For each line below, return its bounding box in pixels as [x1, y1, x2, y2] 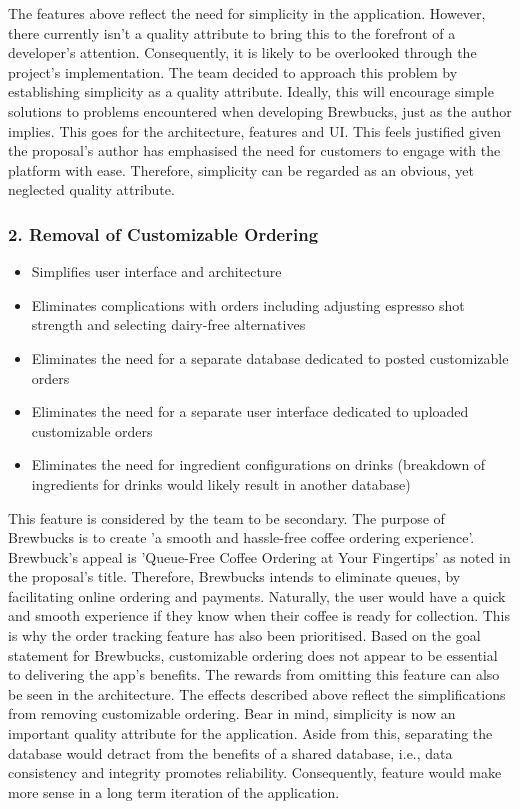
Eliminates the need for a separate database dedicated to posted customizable [31, 347, 509, 368]
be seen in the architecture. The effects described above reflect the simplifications [8, 683, 506, 704]
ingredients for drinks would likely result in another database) [31, 473, 411, 494]
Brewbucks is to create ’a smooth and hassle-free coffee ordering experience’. [8, 527, 475, 548]
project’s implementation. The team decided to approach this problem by [8, 61, 458, 82]
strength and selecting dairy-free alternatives [31, 314, 306, 335]
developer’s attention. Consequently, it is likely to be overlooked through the [8, 42, 477, 63]
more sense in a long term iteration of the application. [8, 781, 340, 802]
